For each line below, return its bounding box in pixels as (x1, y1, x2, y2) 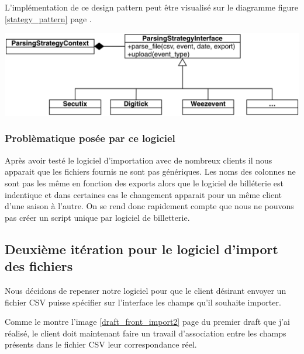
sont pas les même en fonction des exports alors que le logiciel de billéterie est (5, 176, 284, 189)
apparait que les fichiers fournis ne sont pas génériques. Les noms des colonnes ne (5, 165, 296, 178)
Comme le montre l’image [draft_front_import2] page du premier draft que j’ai (5, 315, 290, 328)
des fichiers (5, 257, 73, 275)
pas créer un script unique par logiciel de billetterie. (5, 211, 190, 223)
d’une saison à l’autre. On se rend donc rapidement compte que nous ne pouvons (5, 200, 294, 212)
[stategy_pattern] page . (5, 12, 92, 25)
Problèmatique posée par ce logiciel (5, 131, 175, 145)
